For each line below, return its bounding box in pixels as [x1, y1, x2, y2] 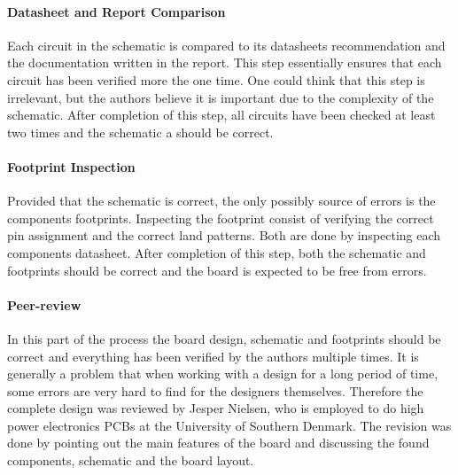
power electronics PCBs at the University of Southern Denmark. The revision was [7, 416, 452, 434]
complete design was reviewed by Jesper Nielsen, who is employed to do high [7, 399, 424, 417]
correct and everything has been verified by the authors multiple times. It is [7, 347, 419, 365]
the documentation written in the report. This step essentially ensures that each [7, 53, 442, 72]
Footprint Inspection [7, 157, 136, 175]
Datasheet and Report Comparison [7, 2, 226, 20]
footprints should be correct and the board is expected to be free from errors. [7, 261, 427, 279]
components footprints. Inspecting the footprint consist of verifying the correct [7, 208, 434, 227]
